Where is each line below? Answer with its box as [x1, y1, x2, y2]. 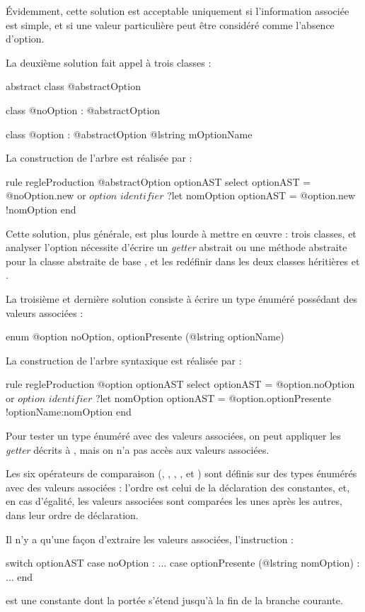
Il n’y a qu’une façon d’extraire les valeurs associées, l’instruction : [6, 531, 294, 546]
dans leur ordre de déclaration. [6, 508, 139, 523]
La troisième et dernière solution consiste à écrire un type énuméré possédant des [6, 291, 358, 306]
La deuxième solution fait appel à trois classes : [6, 55, 212, 69]
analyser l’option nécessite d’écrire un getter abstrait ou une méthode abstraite [6, 240, 347, 255]
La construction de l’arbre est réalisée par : [6, 150, 192, 165]
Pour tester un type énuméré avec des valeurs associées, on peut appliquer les [6, 428, 341, 443]
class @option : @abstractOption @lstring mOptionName [6, 126, 253, 141]
